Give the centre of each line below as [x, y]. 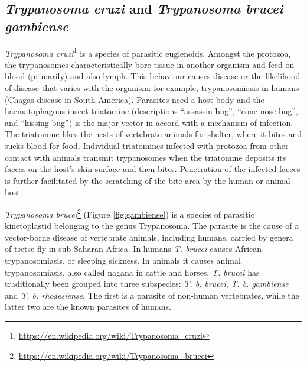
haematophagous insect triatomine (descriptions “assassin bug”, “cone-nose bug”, [151, 111]
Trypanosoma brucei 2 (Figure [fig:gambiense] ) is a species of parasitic [130, 213]
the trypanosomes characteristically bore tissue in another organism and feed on [150, 64]
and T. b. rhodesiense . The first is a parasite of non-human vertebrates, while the [152, 295]
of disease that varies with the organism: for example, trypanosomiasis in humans [152, 88]
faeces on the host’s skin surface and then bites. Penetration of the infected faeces [153, 169]
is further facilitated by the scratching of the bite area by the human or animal [148, 180]
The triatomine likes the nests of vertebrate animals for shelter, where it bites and [153, 134]
